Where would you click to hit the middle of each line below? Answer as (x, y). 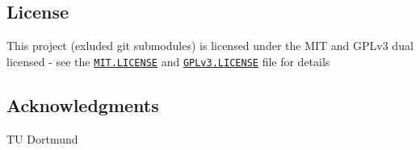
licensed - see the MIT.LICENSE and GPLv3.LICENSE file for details (168, 61)
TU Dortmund (42, 138)
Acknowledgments (83, 104)
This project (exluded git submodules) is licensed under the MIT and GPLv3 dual (210, 46)
